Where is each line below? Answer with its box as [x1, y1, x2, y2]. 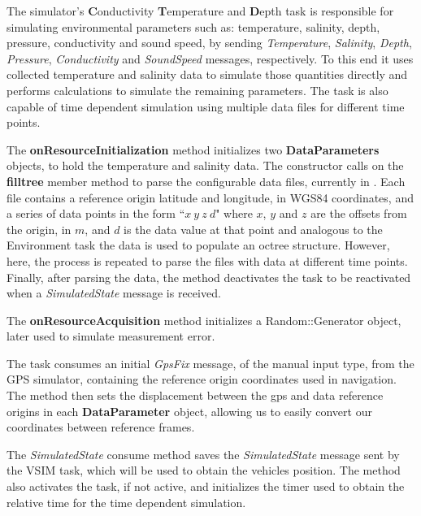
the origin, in [7, 220, 72, 237]
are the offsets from [310, 205, 407, 222]
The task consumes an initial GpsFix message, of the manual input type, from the [7, 354, 414, 371]
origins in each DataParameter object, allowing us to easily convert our [7, 402, 372, 419]
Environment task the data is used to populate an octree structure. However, [7, 236, 390, 254]
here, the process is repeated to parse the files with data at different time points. [7, 252, 408, 269]
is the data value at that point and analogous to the [124, 220, 383, 237]
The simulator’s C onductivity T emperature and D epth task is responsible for [7, 2, 394, 19]
